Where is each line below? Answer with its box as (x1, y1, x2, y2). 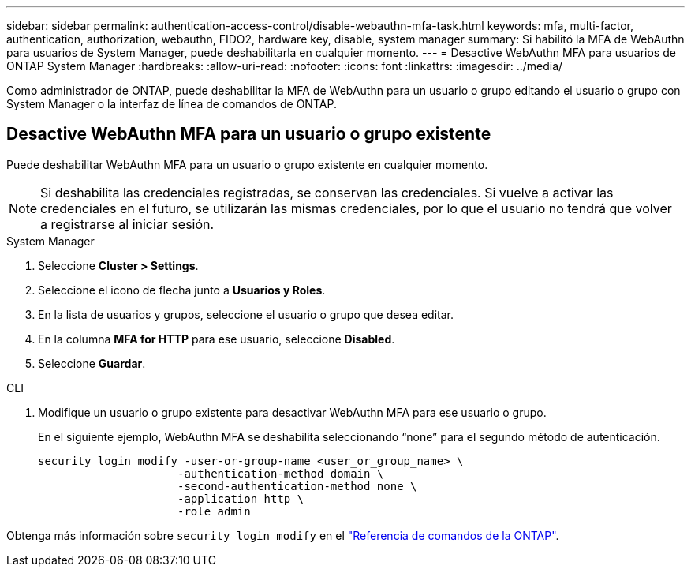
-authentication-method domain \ (177, 466, 384, 480)
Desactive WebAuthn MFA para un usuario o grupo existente (6, 124, 491, 144)
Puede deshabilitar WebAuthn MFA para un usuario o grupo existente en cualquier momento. (6, 157, 488, 171)
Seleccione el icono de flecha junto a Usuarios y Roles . (38, 283, 326, 297)
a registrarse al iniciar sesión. (40, 215, 215, 232)
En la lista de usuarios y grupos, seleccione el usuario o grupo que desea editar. (38, 307, 454, 321)
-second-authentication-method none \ (177, 479, 417, 492)
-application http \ (177, 492, 304, 505)
